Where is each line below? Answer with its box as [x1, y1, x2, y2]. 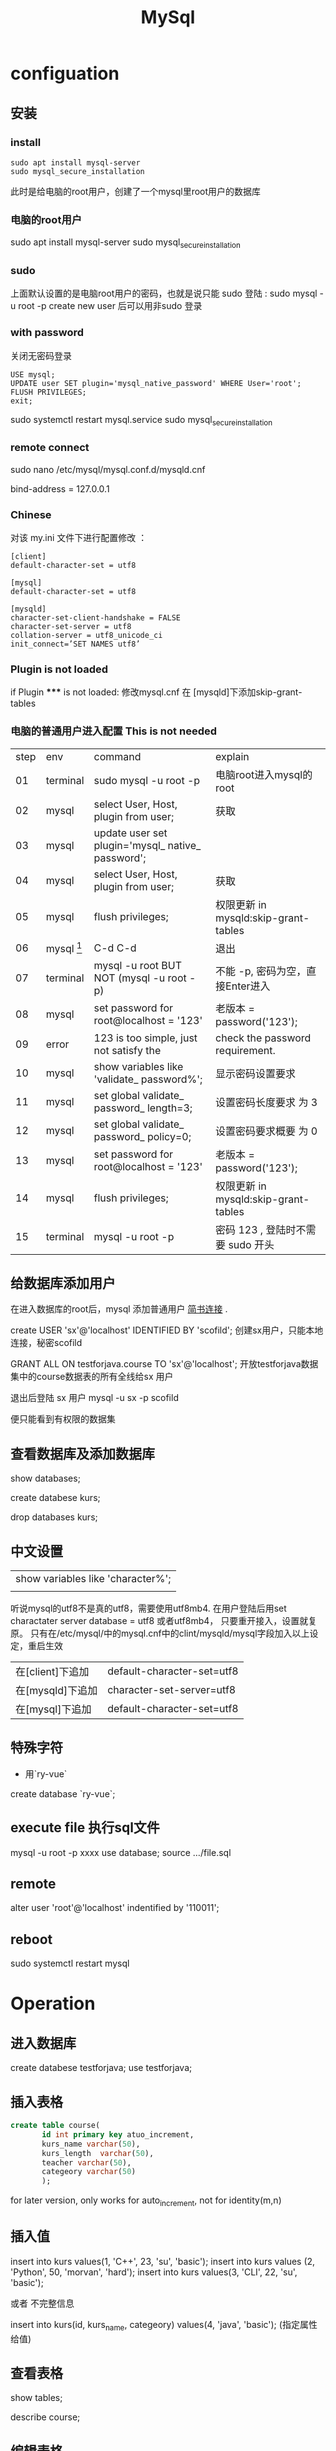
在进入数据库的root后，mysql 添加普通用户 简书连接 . [10, 1303, 228, 1315]
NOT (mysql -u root [93, 971, 187, 985]
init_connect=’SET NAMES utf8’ [10, 639, 141, 649]
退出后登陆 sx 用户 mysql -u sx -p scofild [10, 1392, 179, 1404]
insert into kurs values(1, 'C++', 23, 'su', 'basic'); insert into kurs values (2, [10, 2255, 316, 2267]
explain [215, 749, 250, 763]
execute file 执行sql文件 [10, 1819, 160, 1836]
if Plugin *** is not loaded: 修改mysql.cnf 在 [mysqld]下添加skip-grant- [10, 686, 303, 698]
